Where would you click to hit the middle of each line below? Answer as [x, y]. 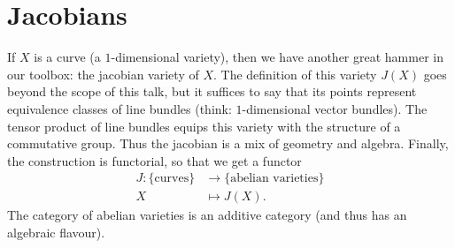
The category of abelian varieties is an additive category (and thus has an [207, 215]
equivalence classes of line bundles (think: [120, 108]
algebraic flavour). [56, 232]
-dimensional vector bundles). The [335, 108]
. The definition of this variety [295, 74]
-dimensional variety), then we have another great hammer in [277, 57]
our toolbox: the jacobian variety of [103, 74]
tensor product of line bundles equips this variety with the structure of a [204, 126]
